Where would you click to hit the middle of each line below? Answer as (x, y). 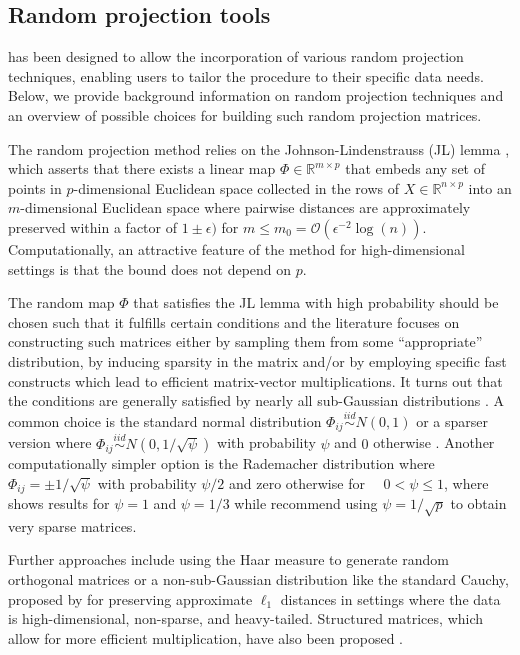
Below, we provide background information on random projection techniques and (256, 95)
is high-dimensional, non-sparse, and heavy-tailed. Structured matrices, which (246, 618)
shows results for (59, 503)
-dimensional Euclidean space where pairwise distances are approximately (245, 207)
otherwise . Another (434, 442)
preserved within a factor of (92, 226)
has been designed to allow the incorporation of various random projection (236, 56)
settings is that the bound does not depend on (150, 268)
